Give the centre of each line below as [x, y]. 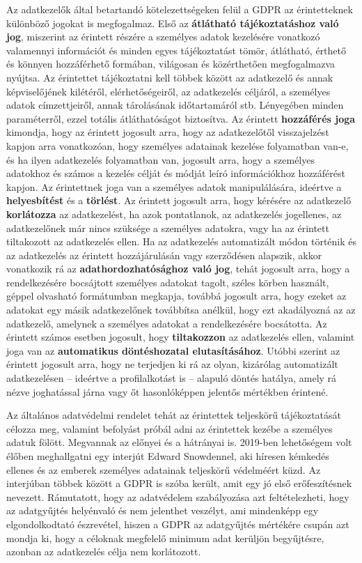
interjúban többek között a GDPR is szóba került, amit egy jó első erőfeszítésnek [179, 483]
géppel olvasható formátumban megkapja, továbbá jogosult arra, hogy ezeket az [176, 296]
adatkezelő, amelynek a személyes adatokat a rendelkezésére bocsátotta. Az [167, 323]
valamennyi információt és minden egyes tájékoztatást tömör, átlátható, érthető [176, 50]
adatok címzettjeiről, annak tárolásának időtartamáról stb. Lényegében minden [175, 105]
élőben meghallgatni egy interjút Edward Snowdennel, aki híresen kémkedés [168, 456]
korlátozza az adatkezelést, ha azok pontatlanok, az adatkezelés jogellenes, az [174, 214]
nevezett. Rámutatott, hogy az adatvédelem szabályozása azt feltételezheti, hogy [178, 496]
